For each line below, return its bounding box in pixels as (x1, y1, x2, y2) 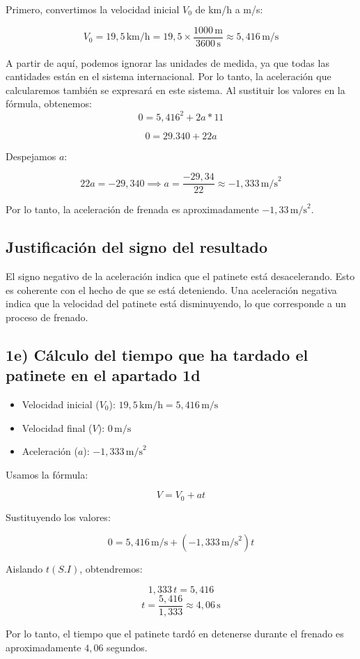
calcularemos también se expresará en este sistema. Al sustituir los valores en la (6, 82, 345, 97)
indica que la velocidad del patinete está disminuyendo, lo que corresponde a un (6, 296, 347, 311)
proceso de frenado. (6, 309, 88, 324)
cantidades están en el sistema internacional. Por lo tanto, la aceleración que (6, 69, 331, 84)
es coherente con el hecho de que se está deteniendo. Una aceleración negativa (6, 282, 337, 297)
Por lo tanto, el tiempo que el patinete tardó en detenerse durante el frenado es (6, 626, 344, 641)
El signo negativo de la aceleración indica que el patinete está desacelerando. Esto (6, 268, 355, 283)
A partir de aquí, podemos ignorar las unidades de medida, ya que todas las (6, 55, 329, 70)
